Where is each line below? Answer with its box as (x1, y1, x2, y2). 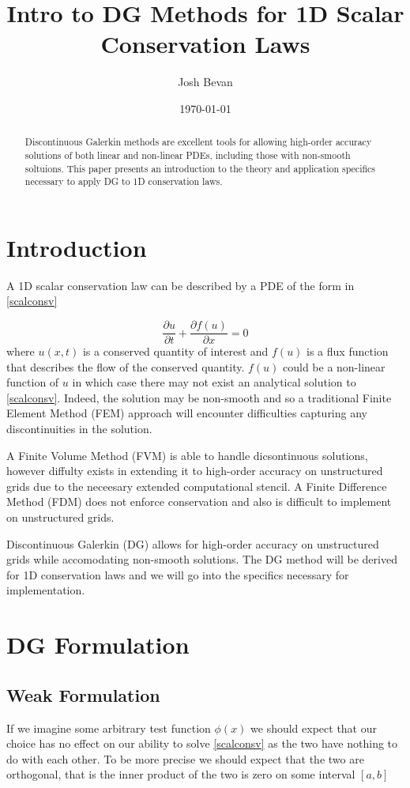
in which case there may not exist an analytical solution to (72, 374, 356, 390)
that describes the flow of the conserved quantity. (6, 358, 245, 375)
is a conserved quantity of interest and (82, 343, 269, 360)
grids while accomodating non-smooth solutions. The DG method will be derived (6, 551, 397, 567)
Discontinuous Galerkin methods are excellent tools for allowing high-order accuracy (24, 135, 372, 149)
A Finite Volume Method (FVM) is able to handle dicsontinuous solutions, (6, 447, 368, 463)
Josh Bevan (178, 74, 233, 90)
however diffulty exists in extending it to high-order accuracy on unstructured (6, 462, 383, 479)
